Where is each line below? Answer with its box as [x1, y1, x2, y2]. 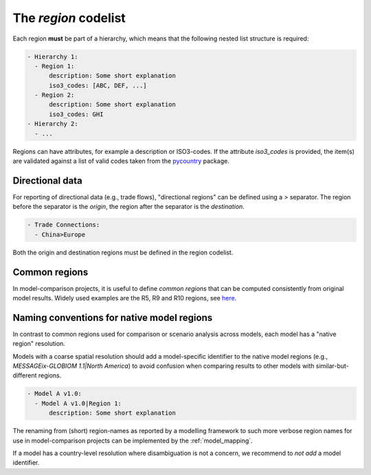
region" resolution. [12, 340, 65, 348]
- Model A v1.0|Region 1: [34, 399, 122, 407]
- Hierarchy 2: [27, 120, 78, 128]
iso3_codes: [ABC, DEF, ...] [49, 81, 147, 89]
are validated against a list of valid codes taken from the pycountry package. [12, 157, 229, 165]
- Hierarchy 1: [27, 52, 78, 60]
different [12, 371, 37, 379]
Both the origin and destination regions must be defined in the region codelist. [12, 248, 234, 256]
